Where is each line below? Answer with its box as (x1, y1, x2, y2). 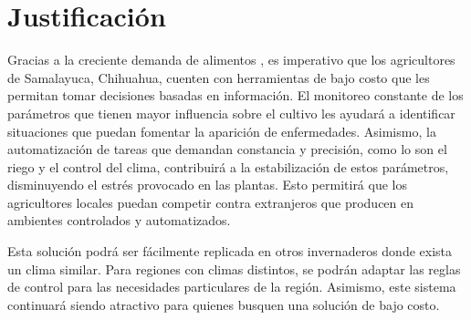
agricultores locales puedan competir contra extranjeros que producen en (7, 192, 414, 212)
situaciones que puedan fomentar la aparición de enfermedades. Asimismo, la (7, 121, 436, 140)
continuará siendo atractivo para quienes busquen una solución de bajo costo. (7, 294, 440, 314)
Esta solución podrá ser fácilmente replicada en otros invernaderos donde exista (7, 242, 453, 261)
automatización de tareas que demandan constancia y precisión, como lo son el (7, 139, 447, 159)
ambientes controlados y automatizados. (7, 211, 231, 230)
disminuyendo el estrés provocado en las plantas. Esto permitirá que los (7, 175, 407, 194)
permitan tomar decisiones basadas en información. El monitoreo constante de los (7, 86, 464, 105)
